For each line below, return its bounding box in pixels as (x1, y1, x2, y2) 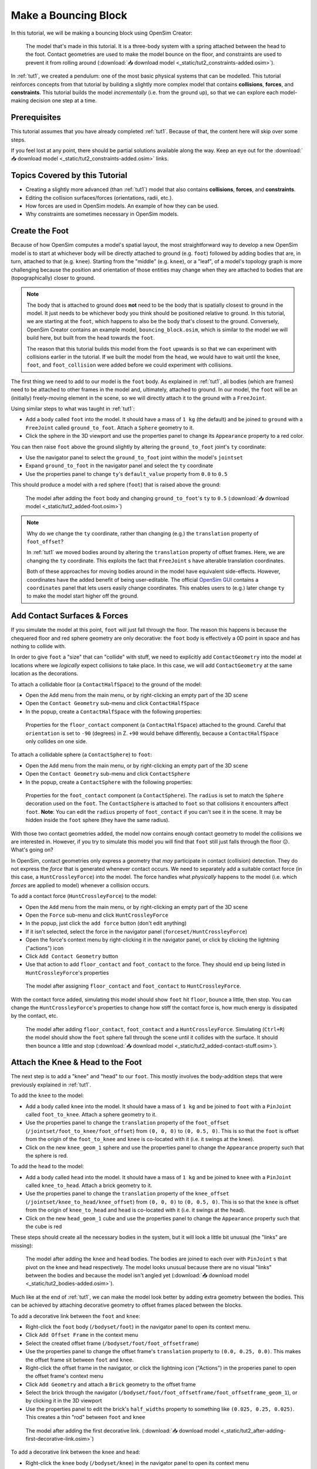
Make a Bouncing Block (11, 9, 127, 22)
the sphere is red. (25, 1152, 69, 1159)
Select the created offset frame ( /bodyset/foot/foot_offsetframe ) (25, 1340, 200, 1347)
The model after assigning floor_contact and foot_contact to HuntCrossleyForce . (25, 982, 241, 990)
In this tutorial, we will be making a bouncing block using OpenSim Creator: (11, 29, 193, 36)
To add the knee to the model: (11, 1092, 85, 1099)
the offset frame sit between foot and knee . (25, 1356, 134, 1363)
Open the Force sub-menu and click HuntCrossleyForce (25, 911, 168, 919)
